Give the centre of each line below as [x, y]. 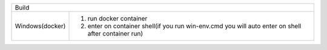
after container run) [115, 33]
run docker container [117, 18]
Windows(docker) [40, 26]
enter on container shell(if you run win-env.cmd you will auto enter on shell [194, 26]
